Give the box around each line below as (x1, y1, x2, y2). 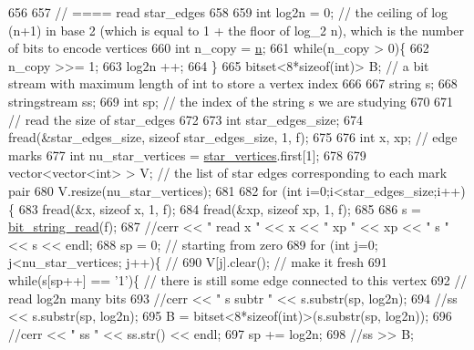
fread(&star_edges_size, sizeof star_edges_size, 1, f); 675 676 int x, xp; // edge (8, 128, 458, 147)
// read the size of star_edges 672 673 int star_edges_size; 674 (8, 109, 364, 129)
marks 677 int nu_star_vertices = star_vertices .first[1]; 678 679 (8, 145, 366, 164)
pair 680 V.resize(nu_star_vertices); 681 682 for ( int (8, 180, 303, 200)
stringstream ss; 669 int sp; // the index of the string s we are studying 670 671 (8, 91, 454, 110)
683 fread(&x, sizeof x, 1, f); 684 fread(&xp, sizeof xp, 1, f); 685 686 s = (18, 199, 421, 218)
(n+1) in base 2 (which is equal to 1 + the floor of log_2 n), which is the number (8, 20, 465, 39)
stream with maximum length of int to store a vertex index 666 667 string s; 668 (8, 74, 458, 93)
